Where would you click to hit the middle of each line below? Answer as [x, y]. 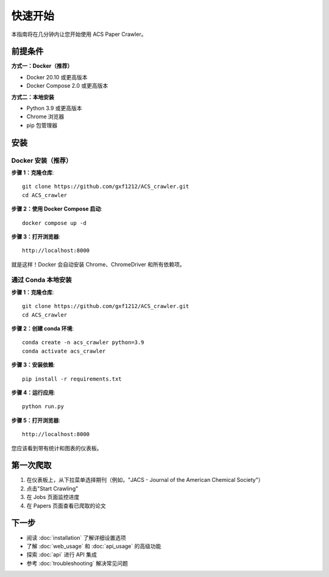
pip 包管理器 [42, 125]
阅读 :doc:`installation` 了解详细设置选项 [76, 537]
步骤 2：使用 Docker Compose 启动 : [57, 209]
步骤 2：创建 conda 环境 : [43, 328]
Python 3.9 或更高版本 [54, 108]
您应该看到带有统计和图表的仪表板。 [57, 448]
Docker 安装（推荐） [42, 160]
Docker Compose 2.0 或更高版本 [67, 86]
